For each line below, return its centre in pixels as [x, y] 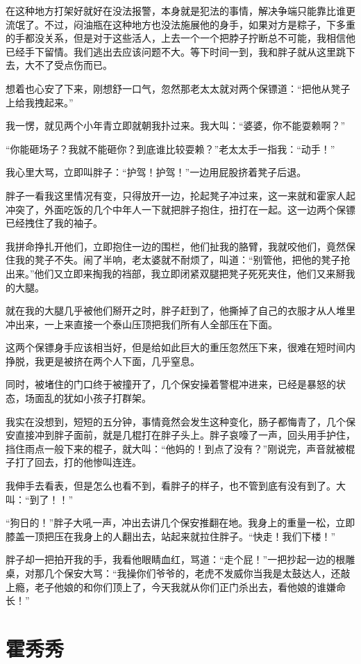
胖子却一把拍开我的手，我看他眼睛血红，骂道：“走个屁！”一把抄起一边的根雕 [180, 559]
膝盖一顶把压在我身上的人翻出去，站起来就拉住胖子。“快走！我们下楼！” [171, 536]
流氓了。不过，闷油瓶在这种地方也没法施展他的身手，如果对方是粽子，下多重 [180, 24]
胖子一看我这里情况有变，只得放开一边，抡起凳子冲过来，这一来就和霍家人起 [180, 195]
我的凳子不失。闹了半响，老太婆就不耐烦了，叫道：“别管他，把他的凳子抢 [183, 260]
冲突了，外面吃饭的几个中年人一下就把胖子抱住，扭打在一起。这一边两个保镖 [180, 209]
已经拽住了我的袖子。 [54, 223]
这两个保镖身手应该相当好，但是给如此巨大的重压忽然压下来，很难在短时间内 [180, 347]
